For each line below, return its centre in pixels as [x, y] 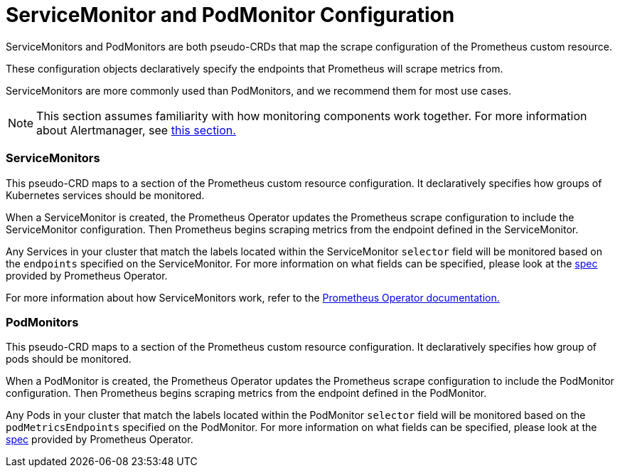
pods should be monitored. [69, 359]
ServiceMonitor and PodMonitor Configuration [230, 15]
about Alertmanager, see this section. [136, 130]
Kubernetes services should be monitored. [105, 195]
